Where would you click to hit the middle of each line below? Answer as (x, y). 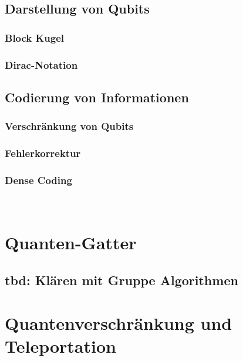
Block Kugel (35, 37)
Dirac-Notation (41, 64)
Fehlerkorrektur (43, 153)
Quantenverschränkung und (119, 323)
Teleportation (60, 346)
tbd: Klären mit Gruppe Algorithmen (122, 280)
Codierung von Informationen (97, 97)
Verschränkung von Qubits (69, 126)
